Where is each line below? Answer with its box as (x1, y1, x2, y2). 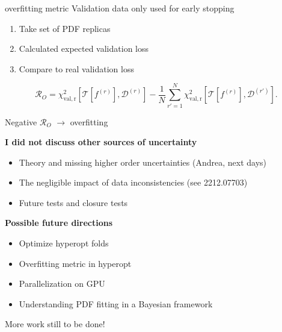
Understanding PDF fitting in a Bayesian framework (19, 297, 213, 310)
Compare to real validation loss (19, 62, 134, 75)
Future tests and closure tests (19, 196, 128, 208)
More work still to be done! (5, 318, 105, 330)
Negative (5, 115, 37, 128)
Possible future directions (5, 216, 113, 229)
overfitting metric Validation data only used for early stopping (5, 2, 234, 14)
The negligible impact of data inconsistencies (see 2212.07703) (19, 176, 248, 189)
